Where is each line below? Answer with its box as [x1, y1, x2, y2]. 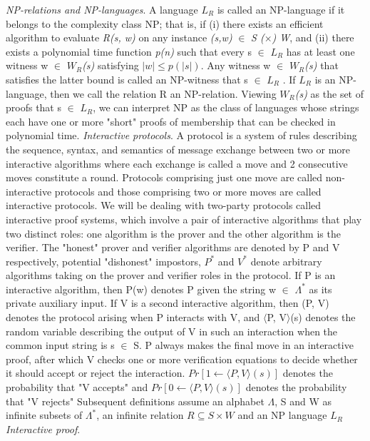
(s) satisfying [82, 58, 139, 73]
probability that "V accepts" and [6, 380, 148, 395]
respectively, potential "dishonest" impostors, [6, 253, 201, 268]
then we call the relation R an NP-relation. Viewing [50, 86, 277, 101]
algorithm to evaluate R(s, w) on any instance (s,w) [6, 30, 232, 45]
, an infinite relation [96, 407, 184, 422]
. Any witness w [200, 58, 271, 73]
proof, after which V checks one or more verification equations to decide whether [6, 351, 358, 366]
